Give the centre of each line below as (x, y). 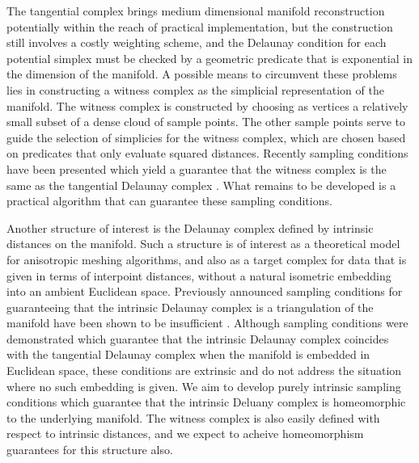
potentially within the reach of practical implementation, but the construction (200, 26)
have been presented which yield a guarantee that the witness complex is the (197, 168)
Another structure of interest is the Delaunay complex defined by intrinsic (190, 227)
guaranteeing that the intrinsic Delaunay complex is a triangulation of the (190, 307)
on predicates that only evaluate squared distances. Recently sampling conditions (207, 153)
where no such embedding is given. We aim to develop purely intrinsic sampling (204, 386)
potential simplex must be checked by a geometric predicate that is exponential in (209, 58)
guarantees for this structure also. (90, 450)
